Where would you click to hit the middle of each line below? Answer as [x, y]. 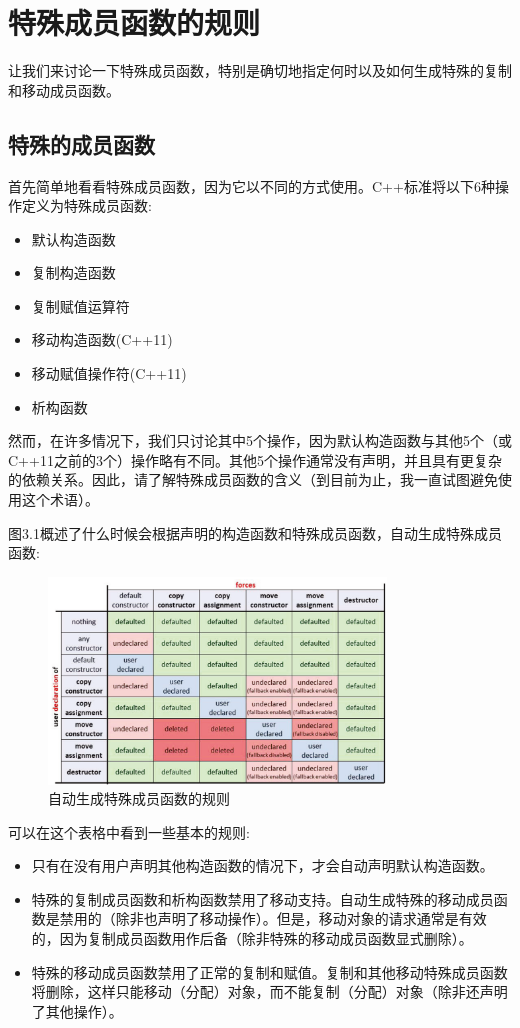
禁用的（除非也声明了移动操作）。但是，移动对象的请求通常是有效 [273, 918]
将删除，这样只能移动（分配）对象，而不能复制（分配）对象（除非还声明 [269, 991]
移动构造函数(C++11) [102, 339]
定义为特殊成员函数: [86, 205]
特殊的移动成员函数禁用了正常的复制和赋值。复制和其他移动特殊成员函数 [269, 971]
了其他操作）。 [77, 1010]
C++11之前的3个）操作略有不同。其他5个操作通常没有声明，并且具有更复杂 [255, 459]
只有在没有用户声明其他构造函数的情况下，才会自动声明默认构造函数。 [262, 865]
